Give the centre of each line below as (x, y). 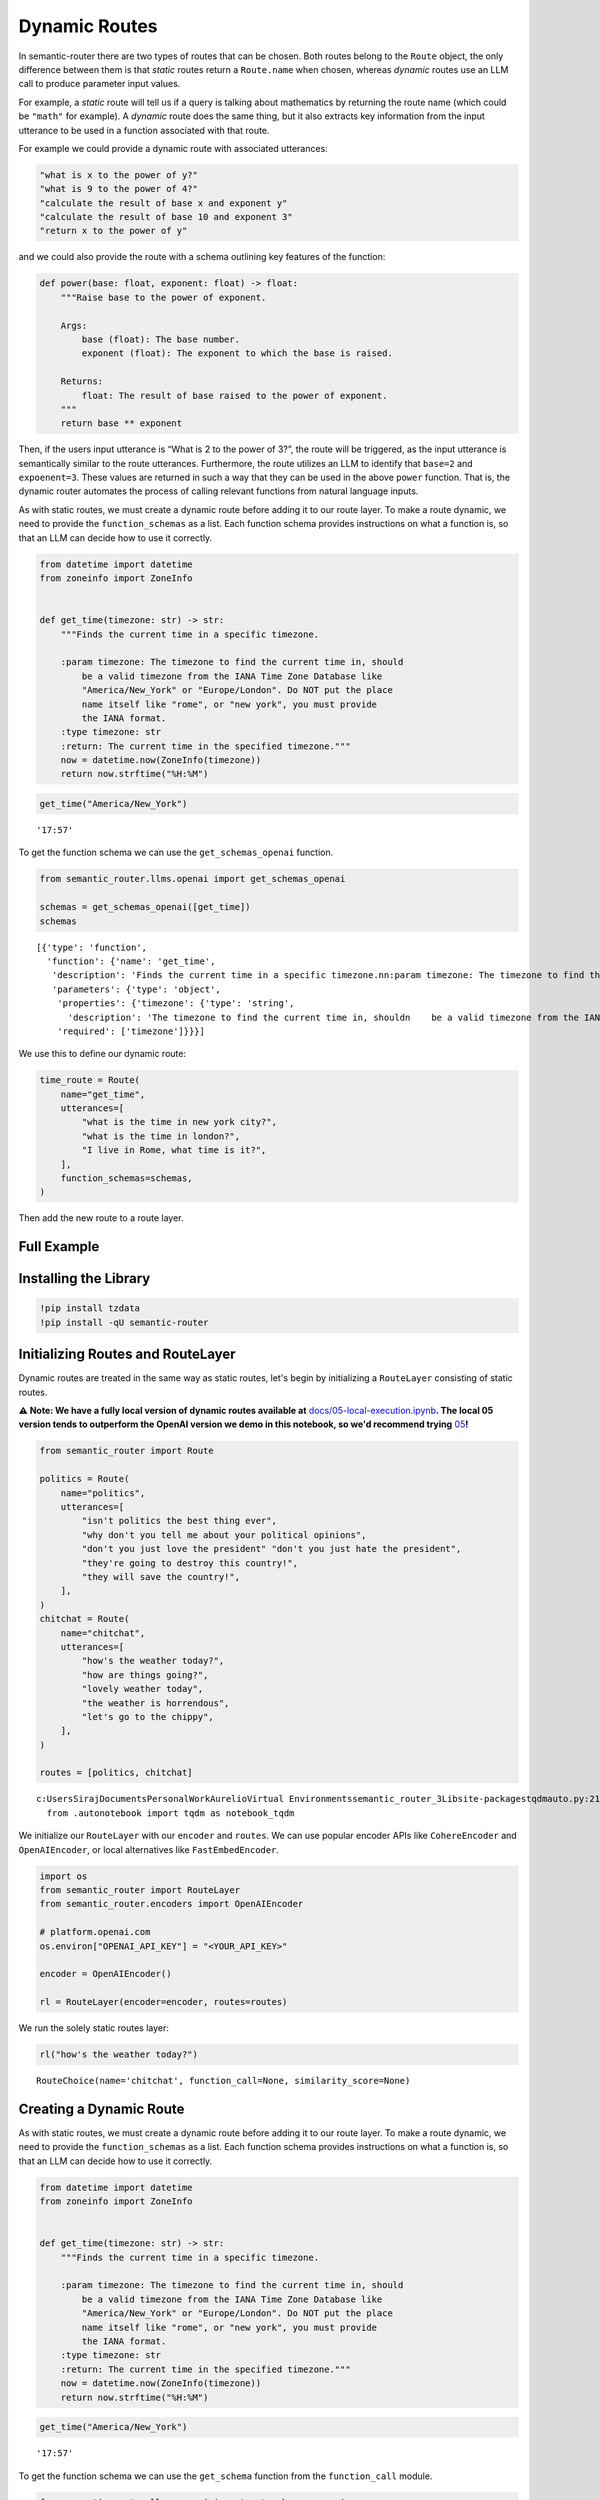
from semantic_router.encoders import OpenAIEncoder (171, 1904)
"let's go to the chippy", (147, 1716)
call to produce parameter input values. (99, 84)
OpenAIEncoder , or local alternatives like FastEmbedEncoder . (149, 1849)
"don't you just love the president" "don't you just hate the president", (271, 1549)
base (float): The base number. (160, 339)
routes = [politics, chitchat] (116, 1773)
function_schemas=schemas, (127, 1178)
